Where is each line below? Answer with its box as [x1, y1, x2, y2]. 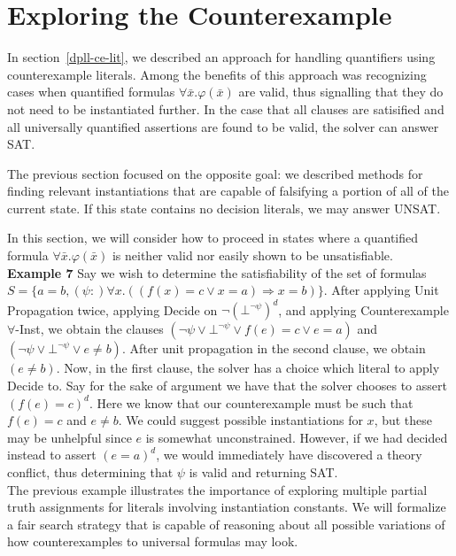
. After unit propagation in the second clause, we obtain [121, 339, 426, 358]
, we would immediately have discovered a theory [156, 445, 422, 464]
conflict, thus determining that [7, 462, 174, 481]
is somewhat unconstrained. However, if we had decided [145, 428, 448, 446]
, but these [374, 411, 433, 429]
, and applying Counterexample [278, 300, 449, 319]
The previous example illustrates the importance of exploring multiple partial [7, 480, 428, 498]
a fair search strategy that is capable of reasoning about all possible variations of [7, 514, 445, 533]
